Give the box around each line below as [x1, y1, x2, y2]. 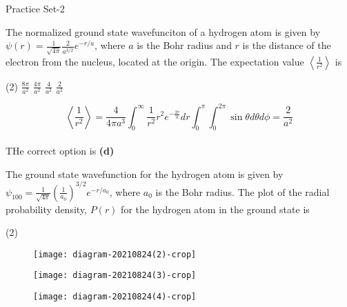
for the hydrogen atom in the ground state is [121, 201, 310, 216]
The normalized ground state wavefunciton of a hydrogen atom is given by [6, 24, 321, 39]
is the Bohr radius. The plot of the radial [155, 184, 330, 199]
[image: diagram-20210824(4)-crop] [33, 292, 197, 302]
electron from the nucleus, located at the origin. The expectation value [6, 54, 304, 68]
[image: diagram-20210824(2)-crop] [33, 249, 197, 259]
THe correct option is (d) [6, 143, 115, 157]
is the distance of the [242, 38, 331, 52]
